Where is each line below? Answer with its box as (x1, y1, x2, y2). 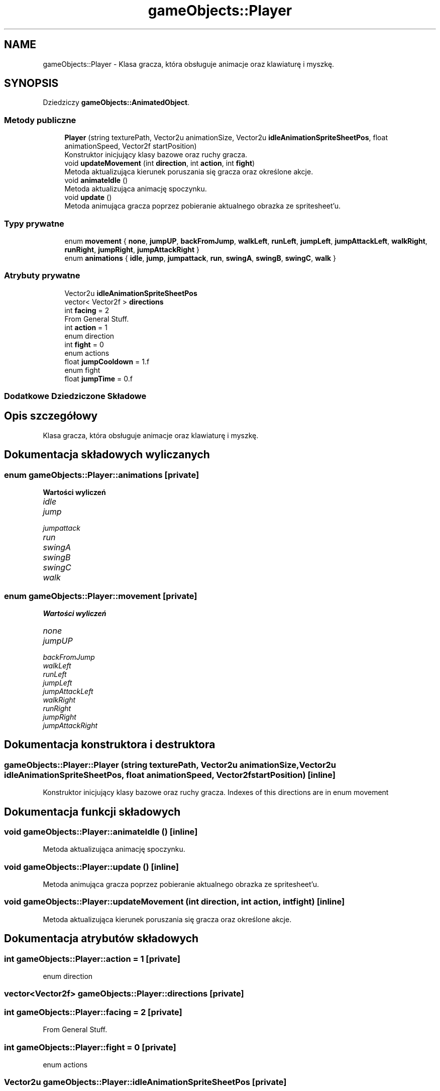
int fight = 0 (64, 340, 104, 349)
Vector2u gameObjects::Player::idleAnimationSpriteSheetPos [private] (4, 1077, 287, 1087)
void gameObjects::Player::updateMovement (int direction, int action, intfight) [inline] (4, 897, 345, 907)
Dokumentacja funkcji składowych (4, 805, 181, 818)
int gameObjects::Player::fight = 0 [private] (4, 1042, 176, 1052)
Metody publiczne (4, 115, 76, 125)
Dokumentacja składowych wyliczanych (4, 448, 210, 461)
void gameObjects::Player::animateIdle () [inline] (4, 826, 198, 837)
